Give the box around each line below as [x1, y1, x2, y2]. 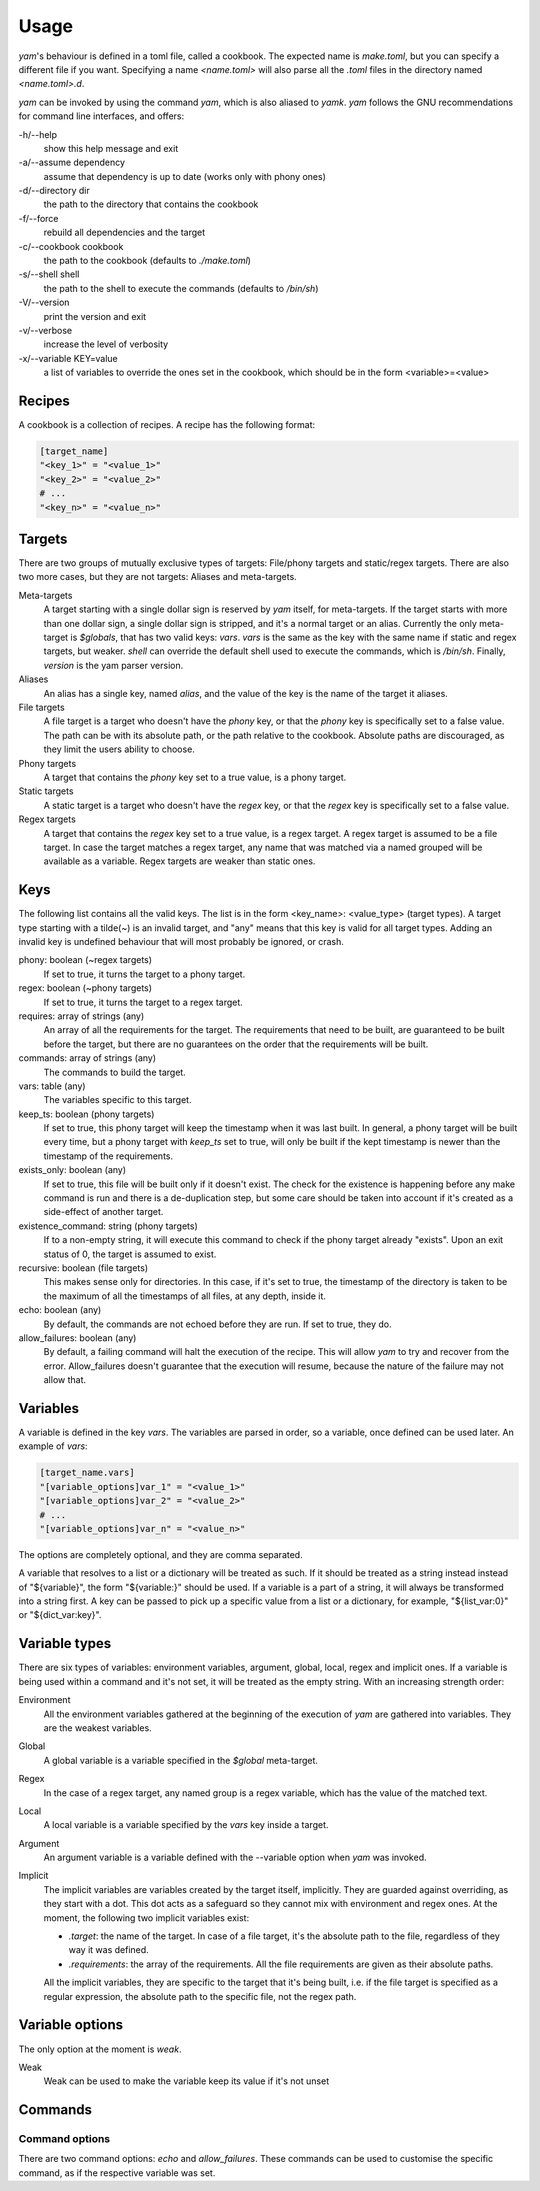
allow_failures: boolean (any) [18, 1331, 137, 1344]
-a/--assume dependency [18, 156, 125, 169]
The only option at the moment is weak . [18, 2043, 182, 2055]
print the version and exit [43, 310, 147, 322]
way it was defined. [68, 1944, 149, 1956]
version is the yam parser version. [43, 659, 184, 671]
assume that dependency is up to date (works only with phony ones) [43, 170, 327, 182]
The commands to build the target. [43, 1066, 187, 1078]
